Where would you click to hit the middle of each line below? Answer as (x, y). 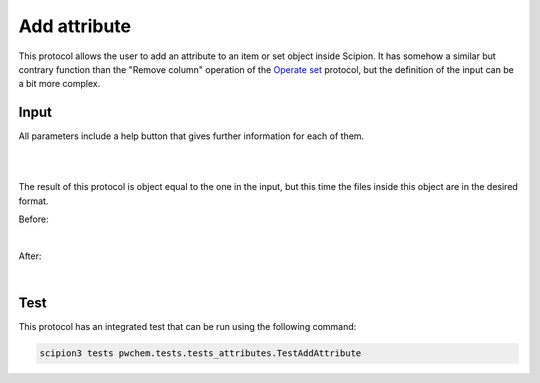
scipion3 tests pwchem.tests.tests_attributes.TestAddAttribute (200, 353)
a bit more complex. (59, 84)
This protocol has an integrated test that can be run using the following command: (187, 327)
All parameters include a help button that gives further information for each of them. (191, 136)
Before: (33, 219)
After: (30, 256)
